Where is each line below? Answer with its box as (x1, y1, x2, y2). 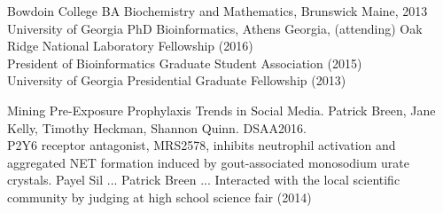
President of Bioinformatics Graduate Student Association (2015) (7, 53, 362, 72)
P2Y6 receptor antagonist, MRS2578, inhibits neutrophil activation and (7, 136, 396, 154)
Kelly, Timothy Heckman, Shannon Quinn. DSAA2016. (7, 118, 307, 137)
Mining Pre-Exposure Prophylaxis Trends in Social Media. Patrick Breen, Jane (7, 100, 436, 119)
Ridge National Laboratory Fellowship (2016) (7, 36, 253, 55)
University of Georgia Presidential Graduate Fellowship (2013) (7, 71, 346, 90)
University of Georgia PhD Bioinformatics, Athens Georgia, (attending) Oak (7, 19, 423, 37)
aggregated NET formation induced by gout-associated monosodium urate (7, 153, 410, 171)
